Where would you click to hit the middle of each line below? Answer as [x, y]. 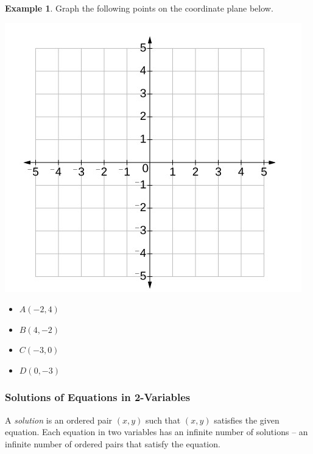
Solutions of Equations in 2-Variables [98, 397]
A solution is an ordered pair [59, 420]
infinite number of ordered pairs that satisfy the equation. [113, 443]
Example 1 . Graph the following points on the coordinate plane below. [139, 8]
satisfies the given [247, 420]
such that [163, 420]
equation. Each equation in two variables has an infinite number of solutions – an [156, 432]
